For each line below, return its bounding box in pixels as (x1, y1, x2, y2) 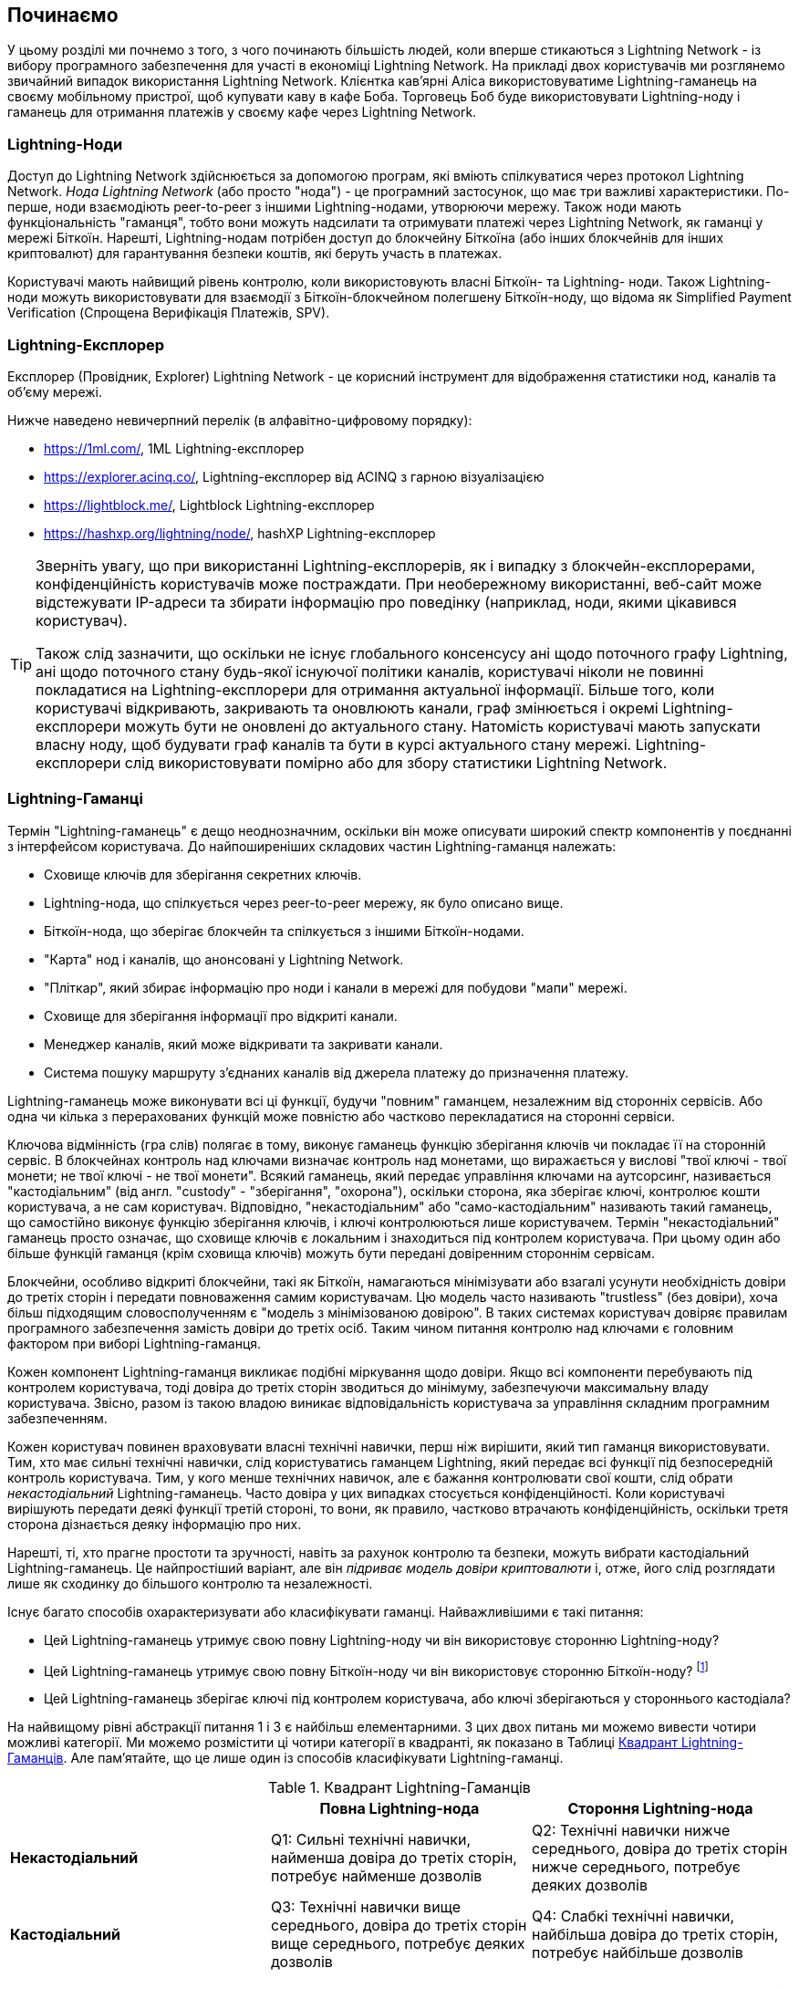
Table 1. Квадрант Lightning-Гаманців (268, 1778, 531, 1797)
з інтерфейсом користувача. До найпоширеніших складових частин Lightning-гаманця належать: (7, 838, 617, 854)
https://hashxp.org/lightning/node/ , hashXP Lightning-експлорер (44, 525, 436, 541)
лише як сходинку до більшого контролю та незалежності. (7, 1575, 373, 1591)
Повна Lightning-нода (319, 1799, 480, 1818)
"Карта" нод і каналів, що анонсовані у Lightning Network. (44, 951, 404, 967)
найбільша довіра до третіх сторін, (531, 1925, 779, 1944)
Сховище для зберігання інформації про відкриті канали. (44, 1007, 398, 1024)
